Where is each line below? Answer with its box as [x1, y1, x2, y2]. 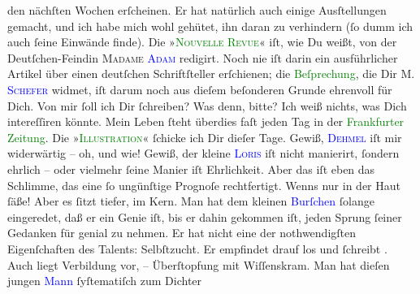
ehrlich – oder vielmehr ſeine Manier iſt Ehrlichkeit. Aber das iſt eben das [7, 160, 375, 177]
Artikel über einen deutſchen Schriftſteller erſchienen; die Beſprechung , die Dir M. [7, 65, 415, 82]
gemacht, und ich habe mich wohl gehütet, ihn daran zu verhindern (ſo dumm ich [7, 17, 414, 34]
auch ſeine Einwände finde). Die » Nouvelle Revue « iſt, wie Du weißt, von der [7, 33, 397, 50]
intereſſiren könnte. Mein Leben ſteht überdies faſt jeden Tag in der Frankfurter [7, 113, 405, 130]
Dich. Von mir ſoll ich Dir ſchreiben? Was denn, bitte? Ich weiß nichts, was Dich [7, 97, 407, 114]
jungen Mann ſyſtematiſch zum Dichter [7, 272, 202, 289]
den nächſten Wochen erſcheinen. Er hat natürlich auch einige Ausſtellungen [7, 2, 387, 18]
